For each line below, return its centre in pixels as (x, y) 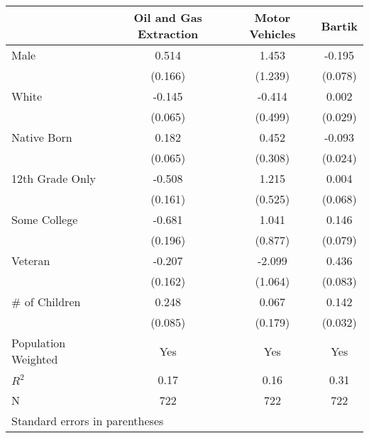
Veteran (31, 260)
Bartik (339, 26)
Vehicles (272, 34)
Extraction (168, 34)
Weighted (35, 359)
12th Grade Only (54, 178)
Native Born (42, 137)
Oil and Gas (168, 17)
